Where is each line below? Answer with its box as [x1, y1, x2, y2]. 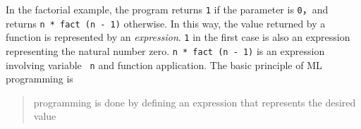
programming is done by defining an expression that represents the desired [33, 94, 356, 109]
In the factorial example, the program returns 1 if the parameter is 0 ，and [6, 2, 329, 16]
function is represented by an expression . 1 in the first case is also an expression [6, 30, 350, 44]
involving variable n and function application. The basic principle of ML [6, 57, 322, 72]
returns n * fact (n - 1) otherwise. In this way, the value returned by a [6, 16, 326, 30]
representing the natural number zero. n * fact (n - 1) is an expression [6, 43, 325, 58]
